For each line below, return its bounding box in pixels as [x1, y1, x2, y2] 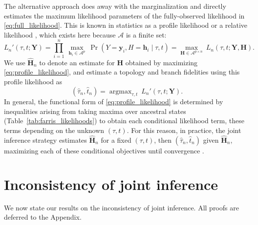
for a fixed [101, 134, 131, 145]
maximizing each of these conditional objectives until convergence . [4, 145, 204, 155]
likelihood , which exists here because [4, 29, 116, 39]
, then [154, 134, 172, 145]
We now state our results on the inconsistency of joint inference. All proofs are [4, 202, 239, 212]
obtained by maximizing [125, 57, 198, 67]
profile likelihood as [4, 76, 63, 86]
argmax [109, 88, 132, 95]
